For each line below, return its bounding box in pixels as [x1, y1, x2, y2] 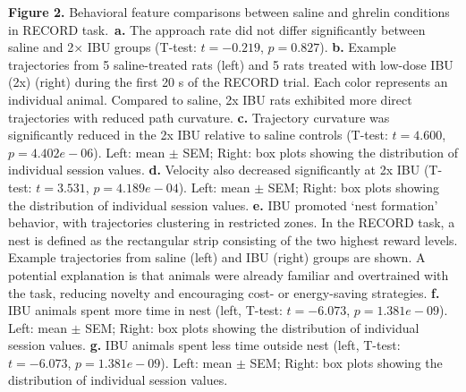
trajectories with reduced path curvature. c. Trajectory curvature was [8, 107, 390, 126]
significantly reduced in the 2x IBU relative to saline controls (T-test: [8, 125, 388, 144]
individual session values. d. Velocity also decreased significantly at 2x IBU [8, 160, 420, 179]
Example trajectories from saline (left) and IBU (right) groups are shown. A [8, 248, 426, 267]
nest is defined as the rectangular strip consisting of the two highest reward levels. [8, 230, 458, 249]
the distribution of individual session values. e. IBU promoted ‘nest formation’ [8, 195, 438, 214]
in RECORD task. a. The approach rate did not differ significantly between [8, 20, 426, 38]
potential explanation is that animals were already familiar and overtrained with [8, 265, 449, 284]
